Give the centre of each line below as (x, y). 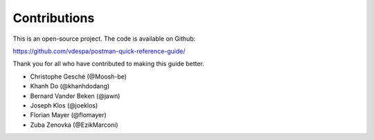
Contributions (54, 18)
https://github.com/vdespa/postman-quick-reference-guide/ (99, 51)
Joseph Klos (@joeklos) (64, 105)
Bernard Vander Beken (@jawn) (75, 96)
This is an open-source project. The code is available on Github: (104, 39)
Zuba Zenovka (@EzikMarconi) (74, 125)
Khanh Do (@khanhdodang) (70, 86)
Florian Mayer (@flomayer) (68, 115)
